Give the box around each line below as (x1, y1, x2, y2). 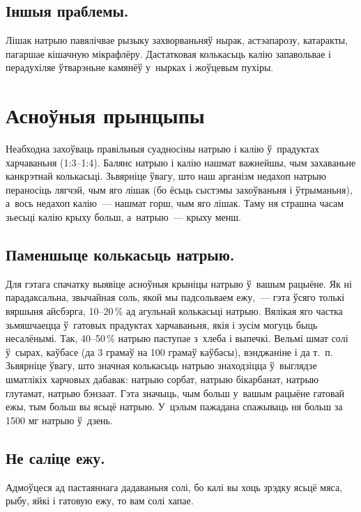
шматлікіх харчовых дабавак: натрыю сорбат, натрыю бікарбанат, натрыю (6, 372, 319, 387)
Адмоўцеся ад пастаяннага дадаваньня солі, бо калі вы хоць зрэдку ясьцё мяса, (6, 479, 343, 494)
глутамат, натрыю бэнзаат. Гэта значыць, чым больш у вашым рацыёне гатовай (6, 385, 345, 400)
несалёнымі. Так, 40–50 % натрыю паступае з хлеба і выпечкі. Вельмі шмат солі (6, 331, 348, 346)
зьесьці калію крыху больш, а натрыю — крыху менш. (6, 210, 241, 224)
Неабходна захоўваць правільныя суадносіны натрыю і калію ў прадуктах (6, 141, 320, 156)
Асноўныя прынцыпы (6, 101, 205, 130)
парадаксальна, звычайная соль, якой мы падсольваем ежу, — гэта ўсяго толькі (6, 290, 345, 304)
